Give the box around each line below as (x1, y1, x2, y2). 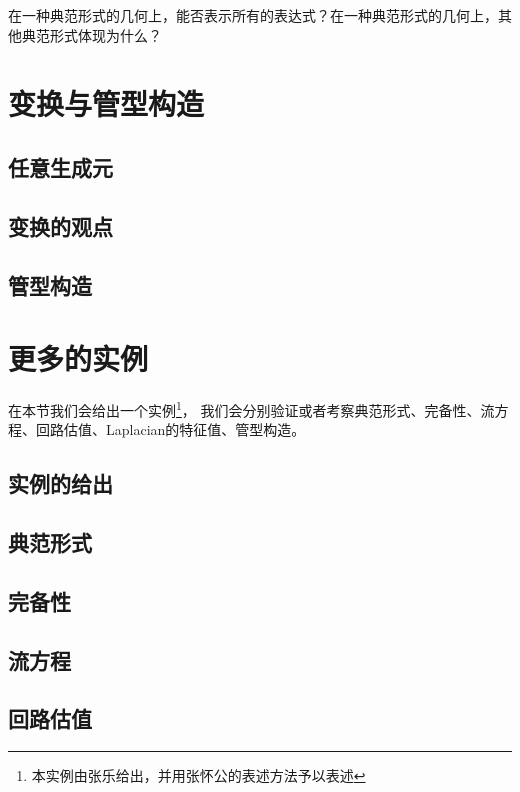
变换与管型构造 (8, 83, 205, 124)
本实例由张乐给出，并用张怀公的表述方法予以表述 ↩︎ (31, 765, 366, 786)
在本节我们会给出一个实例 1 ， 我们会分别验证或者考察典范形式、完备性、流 (8, 397, 495, 420)
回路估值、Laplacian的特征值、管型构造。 (35, 419, 306, 440)
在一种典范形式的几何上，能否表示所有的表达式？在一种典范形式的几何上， (8, 5, 498, 25)
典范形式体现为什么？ (21, 24, 162, 45)
